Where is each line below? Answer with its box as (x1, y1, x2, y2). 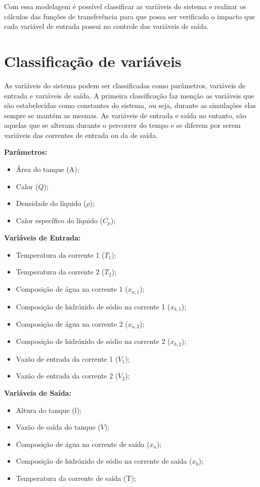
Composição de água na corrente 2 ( (16, 318, 128, 329)
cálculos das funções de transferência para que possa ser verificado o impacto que (4, 11, 255, 21)
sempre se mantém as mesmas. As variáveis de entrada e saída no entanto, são (4, 110, 246, 120)
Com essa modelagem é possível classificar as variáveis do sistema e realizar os (4, 1, 246, 11)
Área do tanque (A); (16, 164, 79, 175)
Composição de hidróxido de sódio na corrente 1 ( (16, 301, 170, 311)
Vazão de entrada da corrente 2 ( (16, 370, 118, 381)
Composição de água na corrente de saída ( (16, 438, 150, 449)
